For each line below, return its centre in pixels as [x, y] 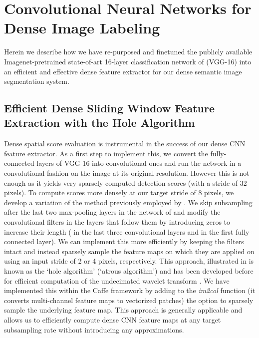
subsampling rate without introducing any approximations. [94, 329]
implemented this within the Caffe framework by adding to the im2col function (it [130, 290]
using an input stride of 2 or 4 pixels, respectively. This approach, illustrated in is [129, 261]
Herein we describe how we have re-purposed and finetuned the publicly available [128, 52]
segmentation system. [37, 81]
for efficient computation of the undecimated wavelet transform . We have [117, 280]
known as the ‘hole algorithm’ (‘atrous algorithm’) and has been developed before [129, 271]
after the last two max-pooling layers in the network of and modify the [112, 212]
